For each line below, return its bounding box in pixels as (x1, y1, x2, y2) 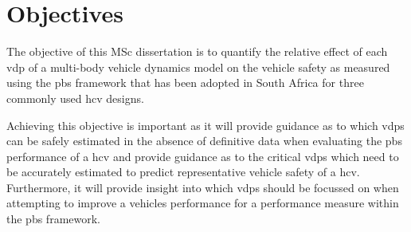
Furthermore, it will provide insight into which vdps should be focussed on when (6, 179, 399, 195)
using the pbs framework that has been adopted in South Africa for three (6, 74, 364, 91)
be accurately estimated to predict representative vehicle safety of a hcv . (6, 163, 360, 180)
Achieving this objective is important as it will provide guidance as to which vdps (6, 116, 405, 133)
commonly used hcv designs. (6, 89, 144, 106)
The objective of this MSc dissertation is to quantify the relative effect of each (6, 43, 388, 60)
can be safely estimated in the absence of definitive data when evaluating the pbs (6, 132, 402, 149)
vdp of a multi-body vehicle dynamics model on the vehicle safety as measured (6, 58, 390, 75)
